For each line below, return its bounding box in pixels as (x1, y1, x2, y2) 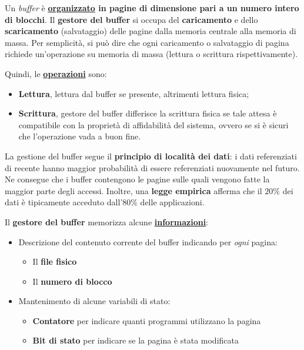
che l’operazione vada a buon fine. (18, 130, 141, 142)
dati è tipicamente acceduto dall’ (5, 196, 123, 208)
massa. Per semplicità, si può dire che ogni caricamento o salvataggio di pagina (5, 36, 289, 48)
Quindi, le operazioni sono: (5, 67, 107, 79)
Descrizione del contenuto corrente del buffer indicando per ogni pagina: (18, 235, 278, 248)
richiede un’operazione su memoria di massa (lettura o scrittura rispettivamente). (5, 48, 298, 60)
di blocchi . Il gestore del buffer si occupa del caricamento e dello (5, 13, 258, 25)
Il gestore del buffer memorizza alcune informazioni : (5, 215, 209, 228)
